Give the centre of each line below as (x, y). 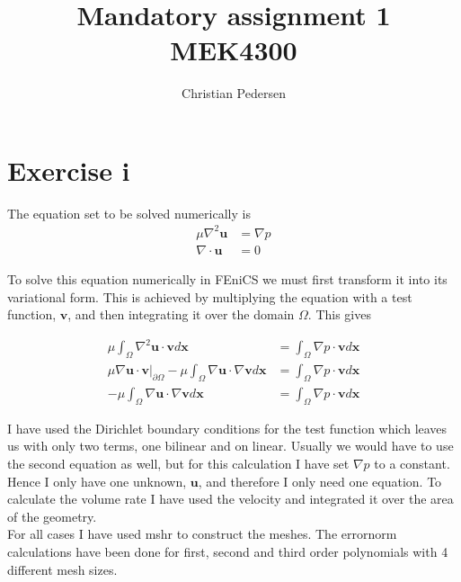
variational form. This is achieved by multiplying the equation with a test (210, 296)
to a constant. (412, 463)
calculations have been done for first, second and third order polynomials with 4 (228, 551)
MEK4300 (234, 50)
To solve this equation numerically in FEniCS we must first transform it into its (227, 279)
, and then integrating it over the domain (181, 314)
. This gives (339, 314)
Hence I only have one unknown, (97, 481)
